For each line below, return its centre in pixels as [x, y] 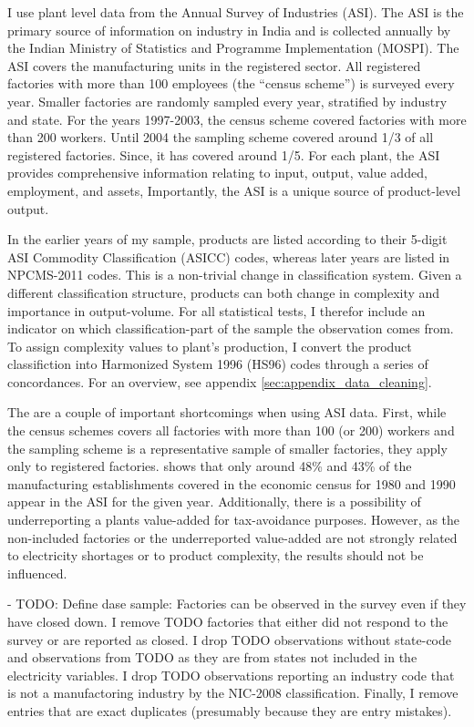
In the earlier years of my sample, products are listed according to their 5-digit [227, 239]
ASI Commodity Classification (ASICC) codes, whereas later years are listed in [229, 256]
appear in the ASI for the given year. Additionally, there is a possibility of [214, 502]
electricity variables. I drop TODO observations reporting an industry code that [231, 675]
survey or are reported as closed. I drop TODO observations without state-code [230, 639]
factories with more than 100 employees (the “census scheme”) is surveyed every [231, 83]
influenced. [37, 573]
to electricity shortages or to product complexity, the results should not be [216, 555]
